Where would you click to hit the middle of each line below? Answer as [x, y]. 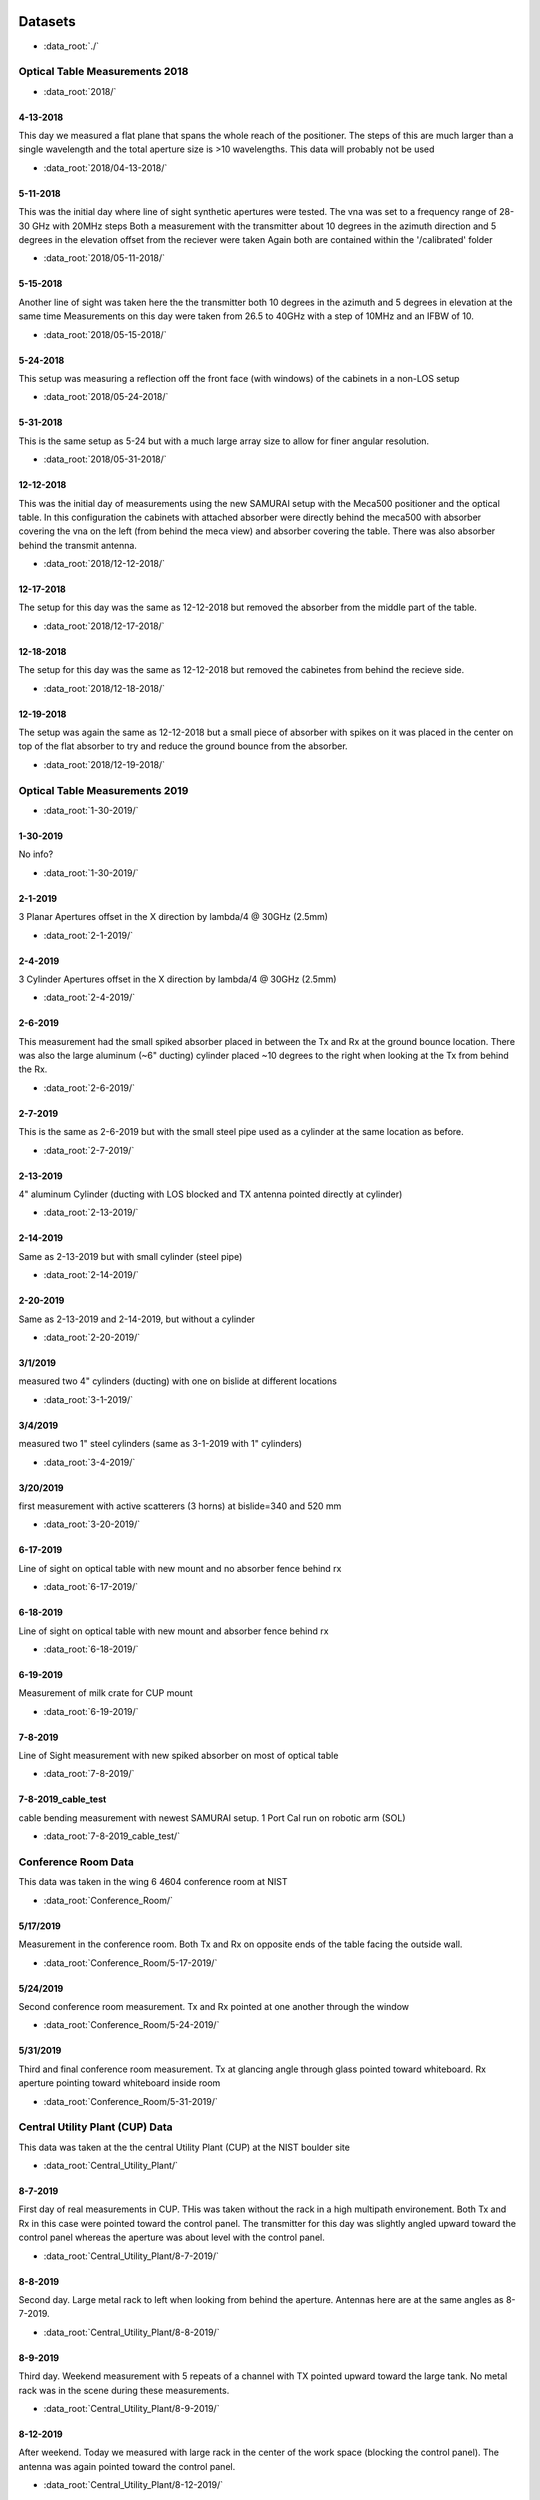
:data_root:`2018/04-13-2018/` [105, 167]
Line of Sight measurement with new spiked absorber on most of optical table [178, 1756]
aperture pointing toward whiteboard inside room [119, 2083]
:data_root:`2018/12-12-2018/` [104, 564]
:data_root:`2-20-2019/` [91, 1337]
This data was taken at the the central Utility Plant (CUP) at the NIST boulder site [184, 2147]
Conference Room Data [76, 1862]
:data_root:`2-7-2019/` [89, 1150]
